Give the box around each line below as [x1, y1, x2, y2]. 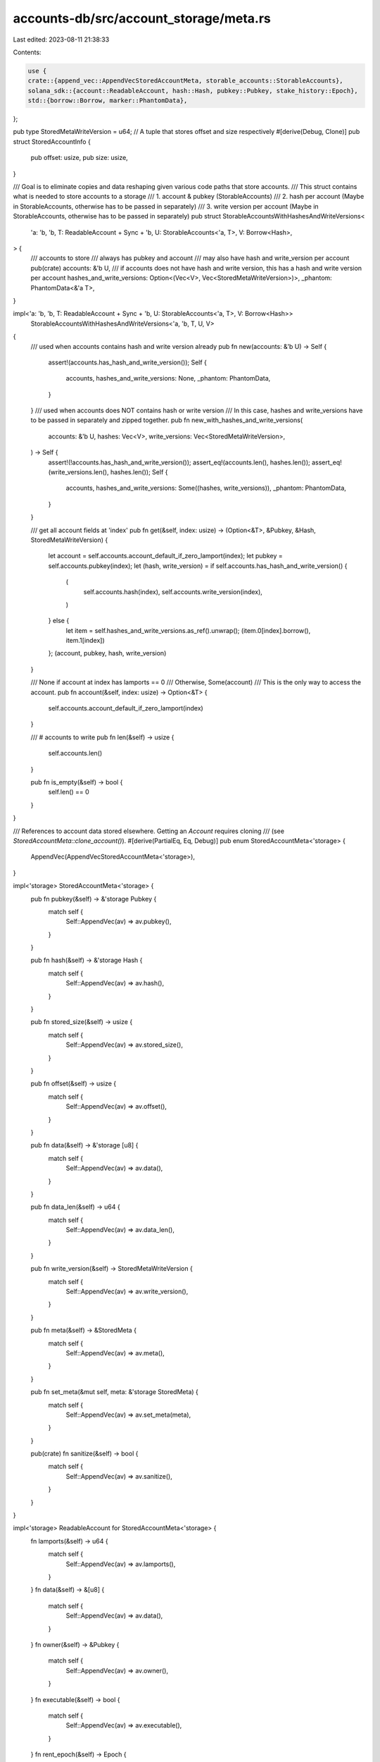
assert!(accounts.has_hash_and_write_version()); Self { [48, 358, 208, 366]
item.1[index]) [65, 636, 105, 645]
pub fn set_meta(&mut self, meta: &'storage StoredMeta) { [30, 1388, 198, 1396]
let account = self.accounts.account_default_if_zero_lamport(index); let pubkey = [48, 552, 283, 560]
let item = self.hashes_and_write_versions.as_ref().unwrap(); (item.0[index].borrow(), [65, 626, 311, 634]
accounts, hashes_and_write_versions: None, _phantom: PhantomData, [65, 374, 271, 383]
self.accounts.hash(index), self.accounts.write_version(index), [83, 587, 263, 596]
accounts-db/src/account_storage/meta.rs [13, 11, 271, 26]
